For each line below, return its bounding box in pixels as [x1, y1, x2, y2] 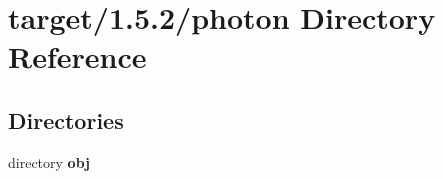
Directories [8, 104, 124, 135]
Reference [8, 36, 147, 77]
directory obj [8, 151, 90, 172]
